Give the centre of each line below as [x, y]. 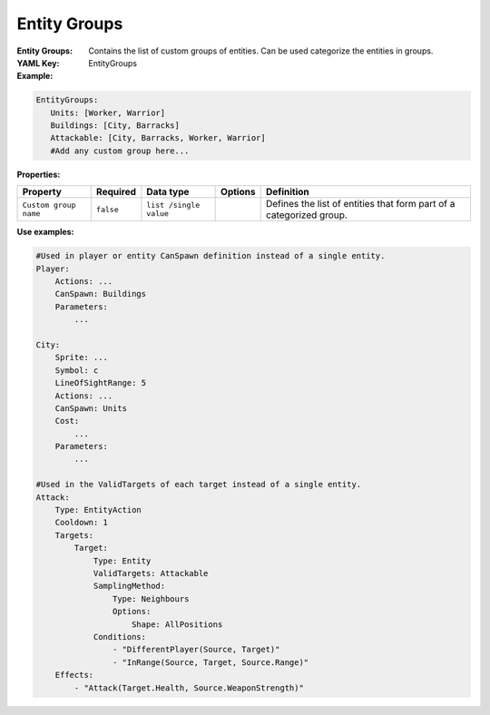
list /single [173, 206]
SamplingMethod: [129, 586]
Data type [168, 192]
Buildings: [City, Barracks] [115, 126]
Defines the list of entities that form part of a [360, 204]
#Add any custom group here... [120, 151]
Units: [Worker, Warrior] [108, 113]
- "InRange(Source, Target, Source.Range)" [211, 662]
